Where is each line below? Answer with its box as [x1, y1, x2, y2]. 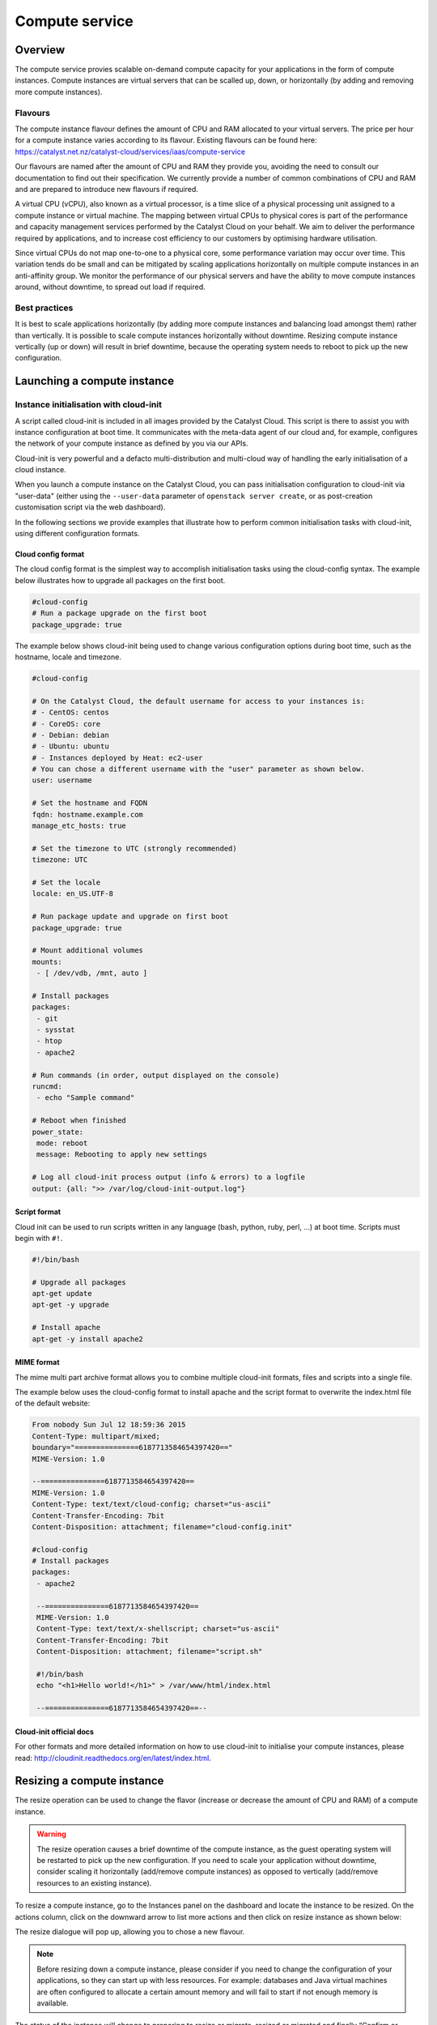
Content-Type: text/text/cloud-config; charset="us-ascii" [32, 1499, 271, 1509]
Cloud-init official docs [15, 1726, 95, 1737]
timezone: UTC [32, 855, 88, 864]
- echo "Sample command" [36, 1093, 135, 1102]
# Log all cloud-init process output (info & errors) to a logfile [32, 1173, 306, 1182]
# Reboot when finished [32, 1116, 127, 1125]
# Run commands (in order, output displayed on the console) [32, 1070, 280, 1080]
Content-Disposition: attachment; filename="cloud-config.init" [32, 1522, 293, 1531]
